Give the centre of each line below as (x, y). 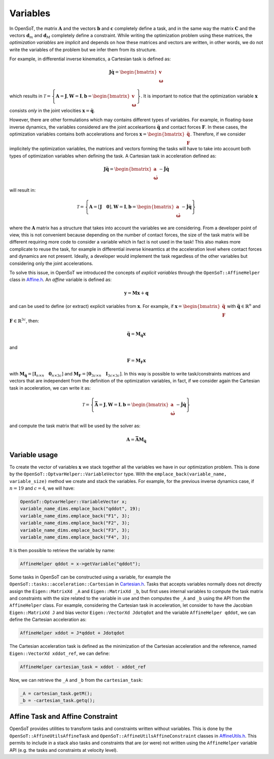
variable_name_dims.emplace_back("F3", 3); (75, 530)
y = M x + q (136, 293)
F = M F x (136, 361)
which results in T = (30, 96)
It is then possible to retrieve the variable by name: (62, 550)
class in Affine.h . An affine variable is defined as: (60, 280)
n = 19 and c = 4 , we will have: (42, 488)
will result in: (23, 190)
